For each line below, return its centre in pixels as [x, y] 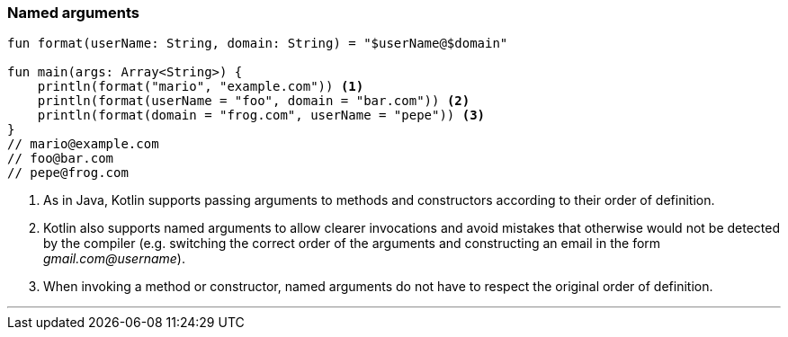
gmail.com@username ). [114, 259]
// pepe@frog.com [68, 173]
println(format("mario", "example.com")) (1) [201, 87]
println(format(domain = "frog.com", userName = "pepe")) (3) [261, 115]
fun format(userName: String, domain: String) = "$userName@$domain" [258, 44]
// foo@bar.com [61, 159]
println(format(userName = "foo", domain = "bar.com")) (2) [254, 101]
